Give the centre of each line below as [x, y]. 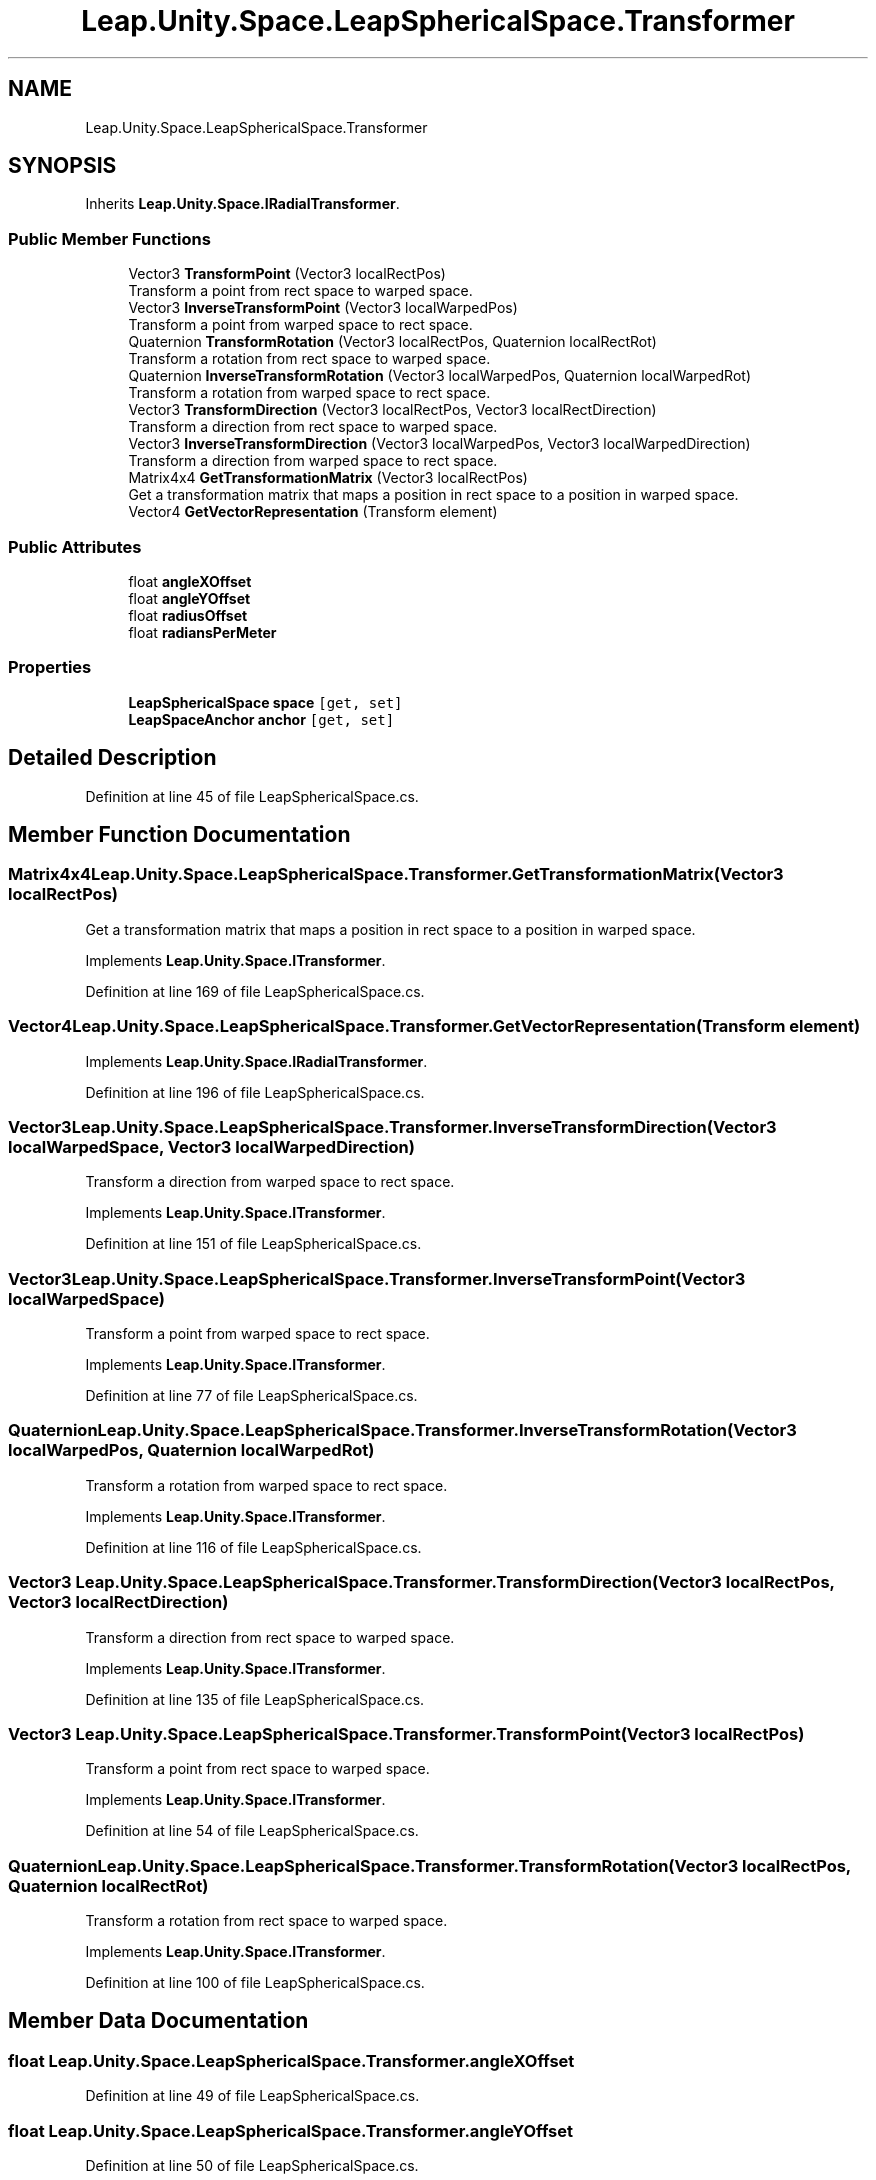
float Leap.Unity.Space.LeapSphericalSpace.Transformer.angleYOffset [291, 2130]
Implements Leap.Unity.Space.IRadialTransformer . [256, 1061]
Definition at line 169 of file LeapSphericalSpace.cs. [255, 991]
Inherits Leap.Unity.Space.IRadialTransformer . [242, 204]
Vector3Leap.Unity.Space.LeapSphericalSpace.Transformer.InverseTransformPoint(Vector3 [377, 1278]
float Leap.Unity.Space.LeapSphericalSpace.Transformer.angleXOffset [291, 2060]
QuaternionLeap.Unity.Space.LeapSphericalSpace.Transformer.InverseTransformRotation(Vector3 [402, 1430]
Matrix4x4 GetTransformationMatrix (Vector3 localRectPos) [328, 478]
